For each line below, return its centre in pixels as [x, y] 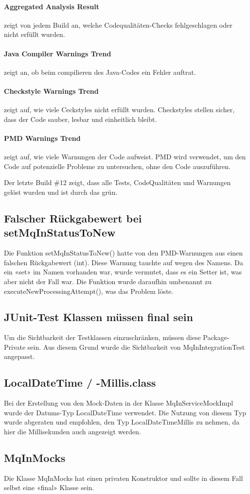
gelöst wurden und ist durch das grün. [61, 192]
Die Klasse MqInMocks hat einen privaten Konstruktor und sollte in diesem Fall [124, 478]
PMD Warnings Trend [42, 138]
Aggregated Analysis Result [52, 6]
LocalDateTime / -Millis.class [80, 383]
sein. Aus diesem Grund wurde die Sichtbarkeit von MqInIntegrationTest [136, 347]
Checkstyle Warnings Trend [51, 91]
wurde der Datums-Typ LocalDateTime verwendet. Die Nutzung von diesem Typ [125, 412]
